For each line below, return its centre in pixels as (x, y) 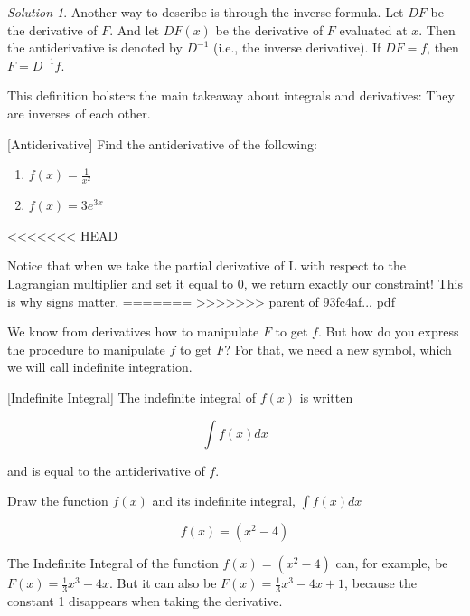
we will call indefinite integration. (100, 367)
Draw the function (58, 501)
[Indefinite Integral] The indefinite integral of (132, 398)
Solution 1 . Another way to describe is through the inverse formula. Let (206, 12)
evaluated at (373, 29)
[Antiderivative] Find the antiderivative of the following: (162, 143)
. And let (135, 29)
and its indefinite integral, (224, 501)
